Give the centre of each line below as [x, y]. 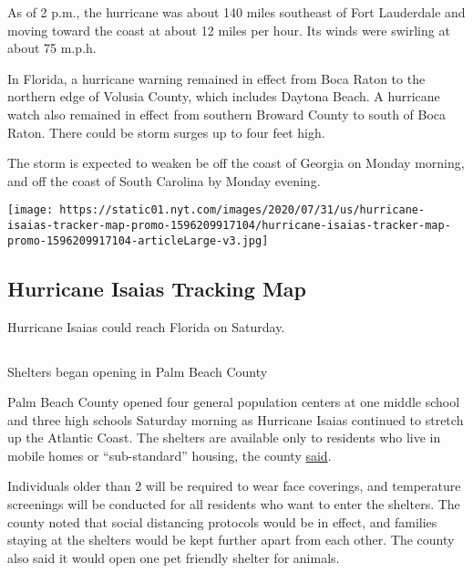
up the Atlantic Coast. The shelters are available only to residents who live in [224, 438]
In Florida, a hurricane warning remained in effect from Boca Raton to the [216, 78]
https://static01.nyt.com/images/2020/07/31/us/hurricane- [242, 210]
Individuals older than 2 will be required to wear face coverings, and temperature [234, 486]
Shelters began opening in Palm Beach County [138, 371]
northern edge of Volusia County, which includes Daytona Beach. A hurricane [224, 96]
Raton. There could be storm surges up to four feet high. [166, 132]
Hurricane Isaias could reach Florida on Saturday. [146, 326]
